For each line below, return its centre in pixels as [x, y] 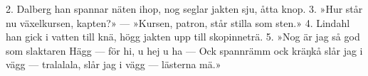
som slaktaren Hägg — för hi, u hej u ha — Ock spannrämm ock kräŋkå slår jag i [184, 50]
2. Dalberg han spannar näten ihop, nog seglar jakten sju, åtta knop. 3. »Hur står [184, 9]
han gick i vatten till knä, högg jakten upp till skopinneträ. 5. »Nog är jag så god [183, 37]
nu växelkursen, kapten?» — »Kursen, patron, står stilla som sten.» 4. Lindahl [178, 22]
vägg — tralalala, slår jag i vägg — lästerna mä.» [114, 64]
